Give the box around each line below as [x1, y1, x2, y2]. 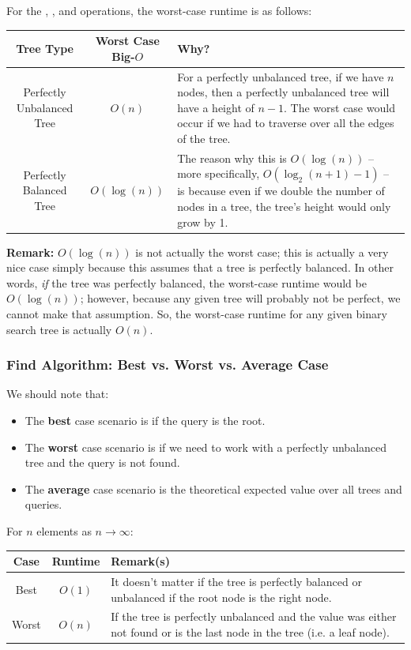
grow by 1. [177, 213, 228, 230]
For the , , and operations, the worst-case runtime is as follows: [6, 2, 312, 18]
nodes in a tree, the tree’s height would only [177, 197, 391, 214]
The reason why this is [177, 149, 287, 166]
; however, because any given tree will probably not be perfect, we [80, 290, 401, 306]
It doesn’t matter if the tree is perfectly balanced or [111, 573, 362, 589]
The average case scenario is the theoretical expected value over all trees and [25, 480, 402, 497]
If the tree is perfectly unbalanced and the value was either [111, 608, 397, 625]
